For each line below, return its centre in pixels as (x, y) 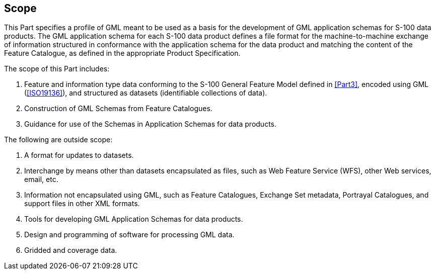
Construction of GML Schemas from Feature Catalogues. (118, 109)
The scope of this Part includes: (57, 69)
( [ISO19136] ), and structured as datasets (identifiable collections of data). (146, 93)
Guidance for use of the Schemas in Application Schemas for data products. (151, 124)
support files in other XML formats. (82, 204)
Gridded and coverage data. (71, 250)
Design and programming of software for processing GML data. (129, 235)
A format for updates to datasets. (79, 155)
